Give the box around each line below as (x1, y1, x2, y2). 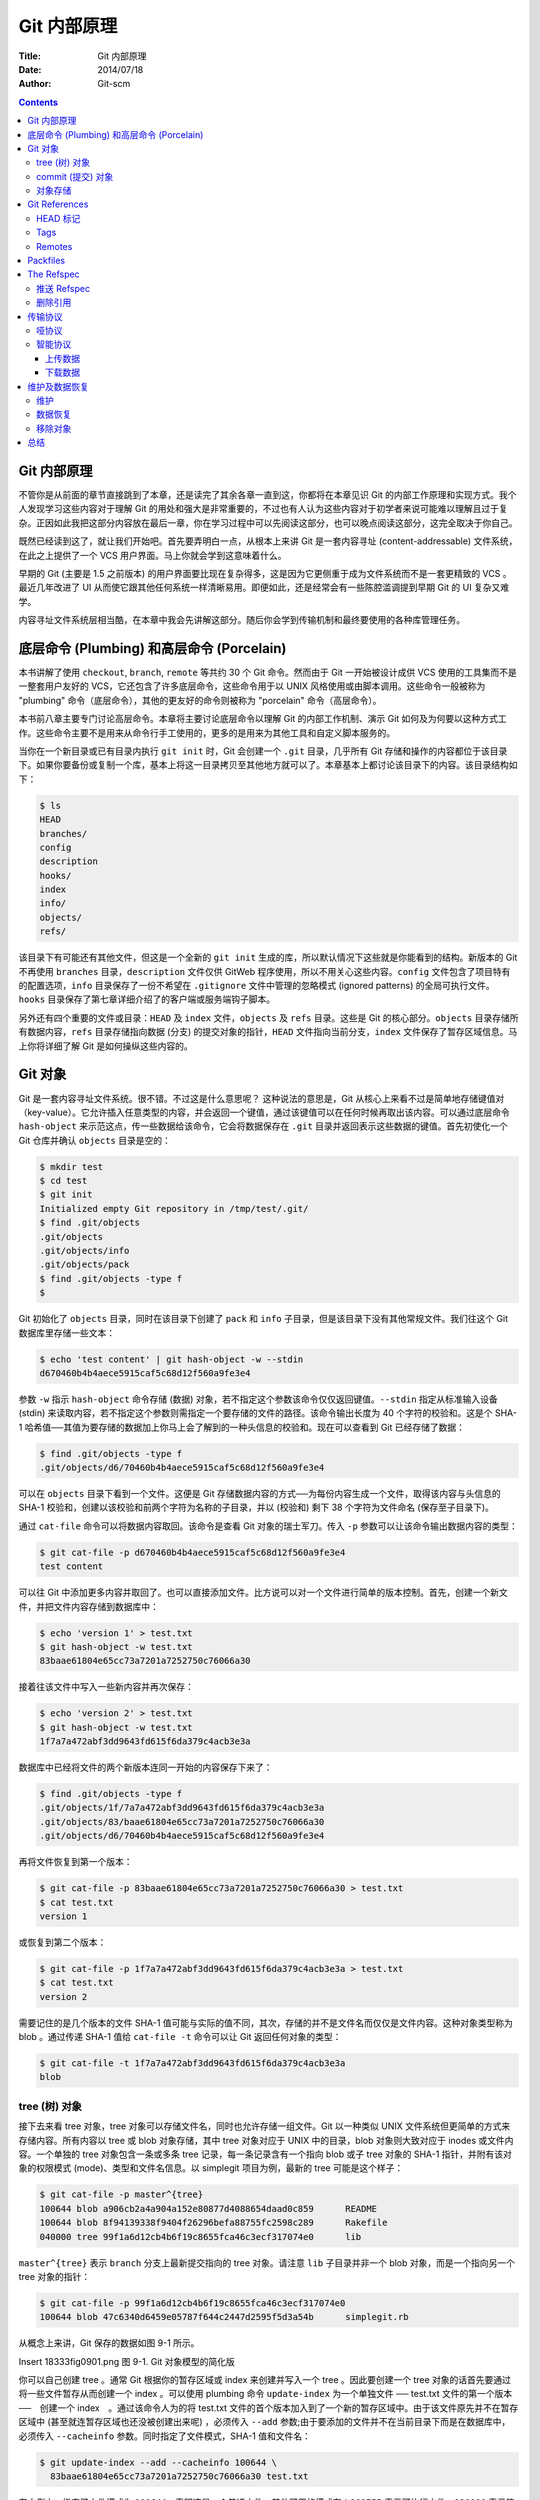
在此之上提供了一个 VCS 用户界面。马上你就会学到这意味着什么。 (18, 549, 287, 561)
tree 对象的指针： (18, 2270, 90, 2282)
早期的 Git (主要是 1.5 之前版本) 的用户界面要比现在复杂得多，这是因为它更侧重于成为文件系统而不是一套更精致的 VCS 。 (18, 567, 512, 579)
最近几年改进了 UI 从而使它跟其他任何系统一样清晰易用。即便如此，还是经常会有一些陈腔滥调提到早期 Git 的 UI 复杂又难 (18, 581, 510, 594)
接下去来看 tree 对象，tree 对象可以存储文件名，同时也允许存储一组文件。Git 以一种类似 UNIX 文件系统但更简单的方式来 (18, 2120, 511, 2132)
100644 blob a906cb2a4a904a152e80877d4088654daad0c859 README (39, 2203, 378, 2214)
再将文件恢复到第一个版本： (18, 1856, 133, 1868)
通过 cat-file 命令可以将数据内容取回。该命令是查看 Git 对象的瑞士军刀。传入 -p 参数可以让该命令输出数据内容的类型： (18, 1520, 519, 1532)
